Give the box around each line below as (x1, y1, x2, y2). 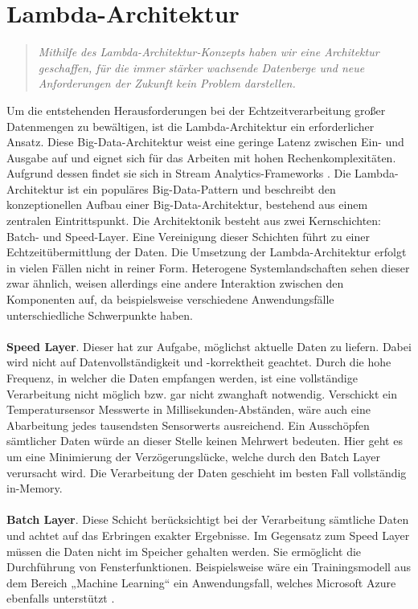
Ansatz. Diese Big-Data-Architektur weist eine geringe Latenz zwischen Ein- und (6, 133, 404, 150)
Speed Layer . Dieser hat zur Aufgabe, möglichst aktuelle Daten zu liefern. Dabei (6, 337, 412, 354)
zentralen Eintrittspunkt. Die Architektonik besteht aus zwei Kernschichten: (6, 212, 381, 229)
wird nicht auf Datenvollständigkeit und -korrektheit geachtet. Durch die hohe (6, 354, 391, 370)
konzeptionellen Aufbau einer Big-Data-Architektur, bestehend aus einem (6, 196, 368, 213)
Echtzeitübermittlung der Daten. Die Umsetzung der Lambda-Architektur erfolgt (6, 243, 407, 260)
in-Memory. (6, 480, 63, 497)
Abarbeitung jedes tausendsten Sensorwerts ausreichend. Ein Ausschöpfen (6, 416, 370, 433)
